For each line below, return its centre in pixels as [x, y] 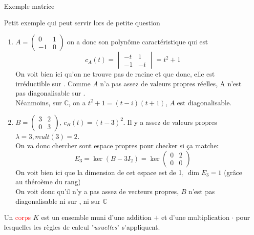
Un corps [17, 217]
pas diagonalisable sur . [50, 93]
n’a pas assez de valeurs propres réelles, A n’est [171, 83]
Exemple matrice [29, 6]
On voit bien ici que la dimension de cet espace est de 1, [100, 172]
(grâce [233, 172]
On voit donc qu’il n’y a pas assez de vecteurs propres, [97, 191]
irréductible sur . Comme [53, 83]
